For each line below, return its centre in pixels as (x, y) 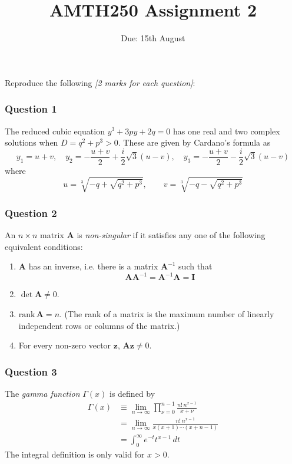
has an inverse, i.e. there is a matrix (93, 266)
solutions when (31, 142)
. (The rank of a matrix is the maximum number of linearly (167, 314)
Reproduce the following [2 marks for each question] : (100, 82)
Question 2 (31, 213)
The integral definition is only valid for (75, 454)
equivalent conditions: (44, 246)
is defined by (132, 394)
